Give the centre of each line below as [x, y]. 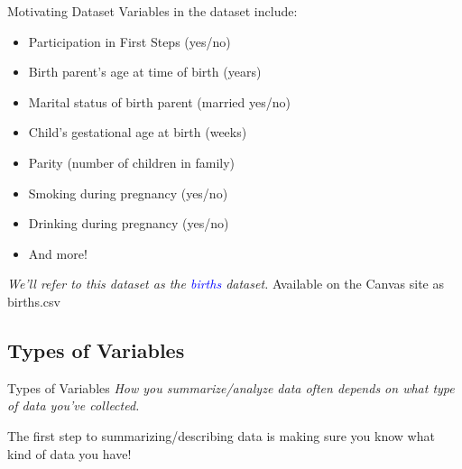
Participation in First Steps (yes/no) [129, 41]
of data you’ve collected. [74, 405]
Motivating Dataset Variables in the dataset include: [152, 11]
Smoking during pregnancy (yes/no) [128, 193]
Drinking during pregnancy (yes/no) [129, 223]
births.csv [34, 301]
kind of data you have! [69, 453]
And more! [58, 253]
